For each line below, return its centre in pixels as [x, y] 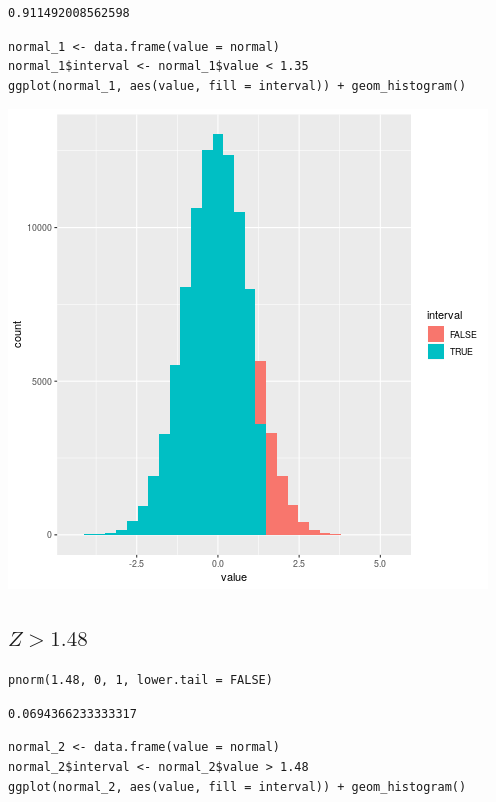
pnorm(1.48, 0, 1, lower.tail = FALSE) [140, 680]
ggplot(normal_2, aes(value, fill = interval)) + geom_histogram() [237, 786]
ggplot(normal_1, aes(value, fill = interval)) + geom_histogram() [237, 85]
